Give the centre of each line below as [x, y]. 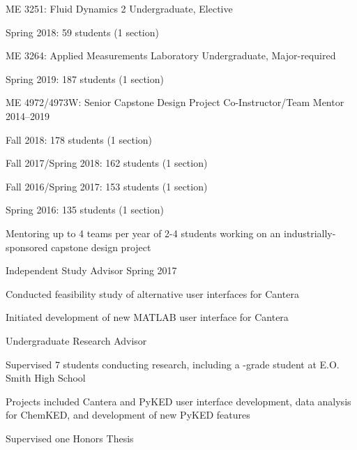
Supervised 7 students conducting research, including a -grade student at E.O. [173, 364]
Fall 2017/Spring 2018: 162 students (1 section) [107, 163]
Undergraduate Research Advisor [76, 340]
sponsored [27, 247]
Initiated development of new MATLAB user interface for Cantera [147, 317]
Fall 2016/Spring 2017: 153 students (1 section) [107, 186]
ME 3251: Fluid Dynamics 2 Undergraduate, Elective [119, 8]
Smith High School [46, 378]
